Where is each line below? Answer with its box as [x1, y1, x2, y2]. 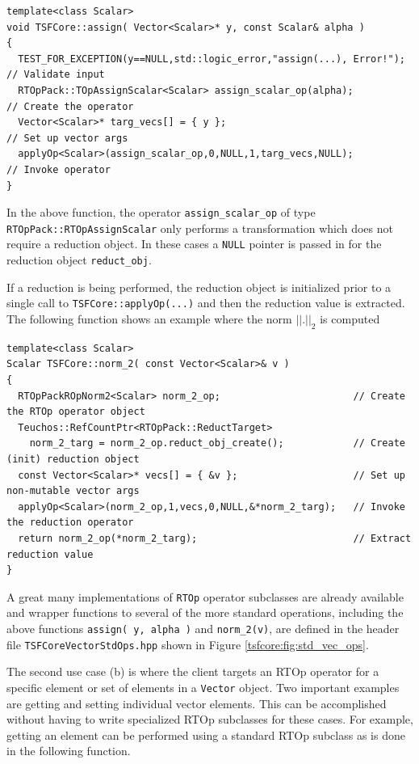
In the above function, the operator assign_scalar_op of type [6, 204, 316, 221]
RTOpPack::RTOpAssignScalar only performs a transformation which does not [6, 219, 393, 236]
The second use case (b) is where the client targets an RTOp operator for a [6, 663, 379, 680]
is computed [320, 310, 380, 327]
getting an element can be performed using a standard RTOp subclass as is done [6, 726, 405, 743]
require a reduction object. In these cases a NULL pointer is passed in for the [6, 235, 382, 252]
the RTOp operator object [6, 406, 145, 418]
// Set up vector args [6, 132, 128, 144]
